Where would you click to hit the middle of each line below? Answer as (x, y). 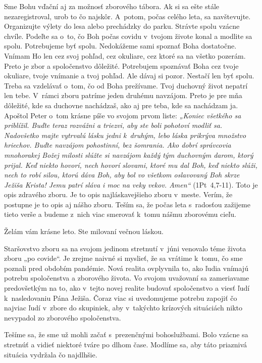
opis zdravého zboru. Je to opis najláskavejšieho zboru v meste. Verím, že (118, 194)
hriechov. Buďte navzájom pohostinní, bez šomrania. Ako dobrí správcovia (118, 145)
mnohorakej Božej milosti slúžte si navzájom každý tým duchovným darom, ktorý (129, 154)
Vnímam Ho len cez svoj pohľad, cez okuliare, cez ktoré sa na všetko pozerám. (125, 55)
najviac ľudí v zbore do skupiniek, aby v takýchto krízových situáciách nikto (123, 308)
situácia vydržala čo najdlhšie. (51, 354)
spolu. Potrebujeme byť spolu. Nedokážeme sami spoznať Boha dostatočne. (120, 46)
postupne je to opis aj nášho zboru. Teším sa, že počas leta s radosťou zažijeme (127, 204)
